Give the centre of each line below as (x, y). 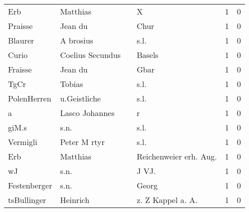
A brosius (77, 40)
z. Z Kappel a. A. (167, 200)
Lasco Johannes (87, 113)
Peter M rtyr (82, 142)
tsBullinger (27, 200)
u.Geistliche (80, 98)
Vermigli (23, 142)
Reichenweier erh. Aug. (177, 156)
